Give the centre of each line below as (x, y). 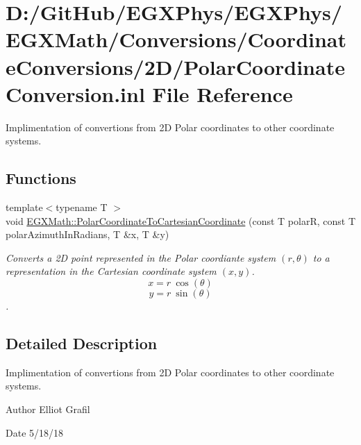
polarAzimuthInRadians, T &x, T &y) (87, 234)
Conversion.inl (75, 93)
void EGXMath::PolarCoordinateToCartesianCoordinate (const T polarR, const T (181, 220)
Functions (41, 178)
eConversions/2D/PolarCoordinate (175, 66)
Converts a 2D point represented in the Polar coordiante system (141, 257)
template (24, 207)
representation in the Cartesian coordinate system (111, 271)
